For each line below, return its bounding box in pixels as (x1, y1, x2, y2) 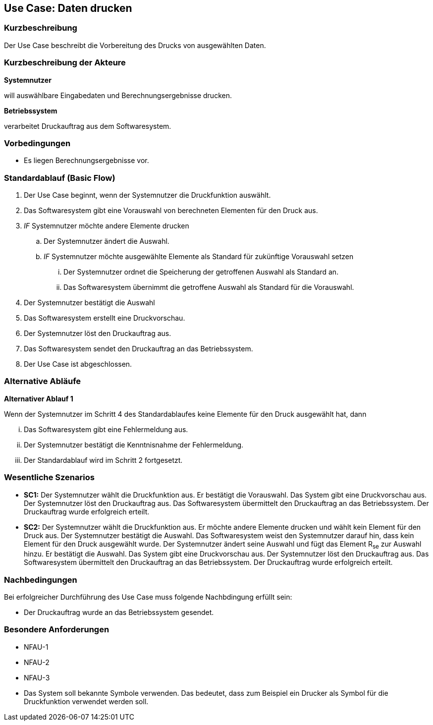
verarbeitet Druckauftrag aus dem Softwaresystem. (4, 121, 171, 130)
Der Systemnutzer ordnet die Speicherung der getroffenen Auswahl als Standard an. (63, 268, 339, 277)
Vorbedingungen (4, 138, 71, 148)
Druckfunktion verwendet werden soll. (24, 697, 149, 706)
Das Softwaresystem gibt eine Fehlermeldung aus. (24, 425, 188, 434)
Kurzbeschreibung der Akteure (4, 57, 126, 68)
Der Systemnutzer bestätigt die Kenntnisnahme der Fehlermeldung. (24, 440, 244, 449)
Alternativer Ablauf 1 (4, 394, 73, 403)
